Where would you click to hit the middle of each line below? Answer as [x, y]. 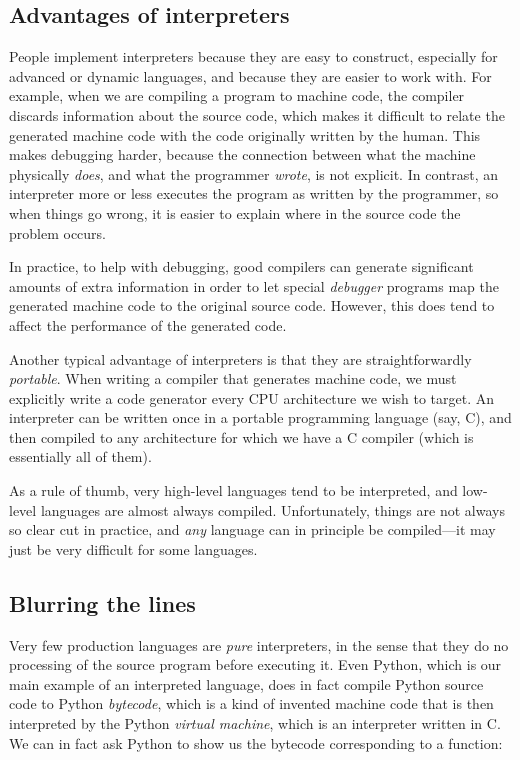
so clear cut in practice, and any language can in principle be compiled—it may [252, 529]
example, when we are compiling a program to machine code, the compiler [237, 95]
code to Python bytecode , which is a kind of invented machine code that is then [251, 703]
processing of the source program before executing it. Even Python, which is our [255, 664]
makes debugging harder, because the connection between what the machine [242, 154]
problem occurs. [57, 232]
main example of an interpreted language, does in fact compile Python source [246, 683]
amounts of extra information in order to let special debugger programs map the [254, 285]
